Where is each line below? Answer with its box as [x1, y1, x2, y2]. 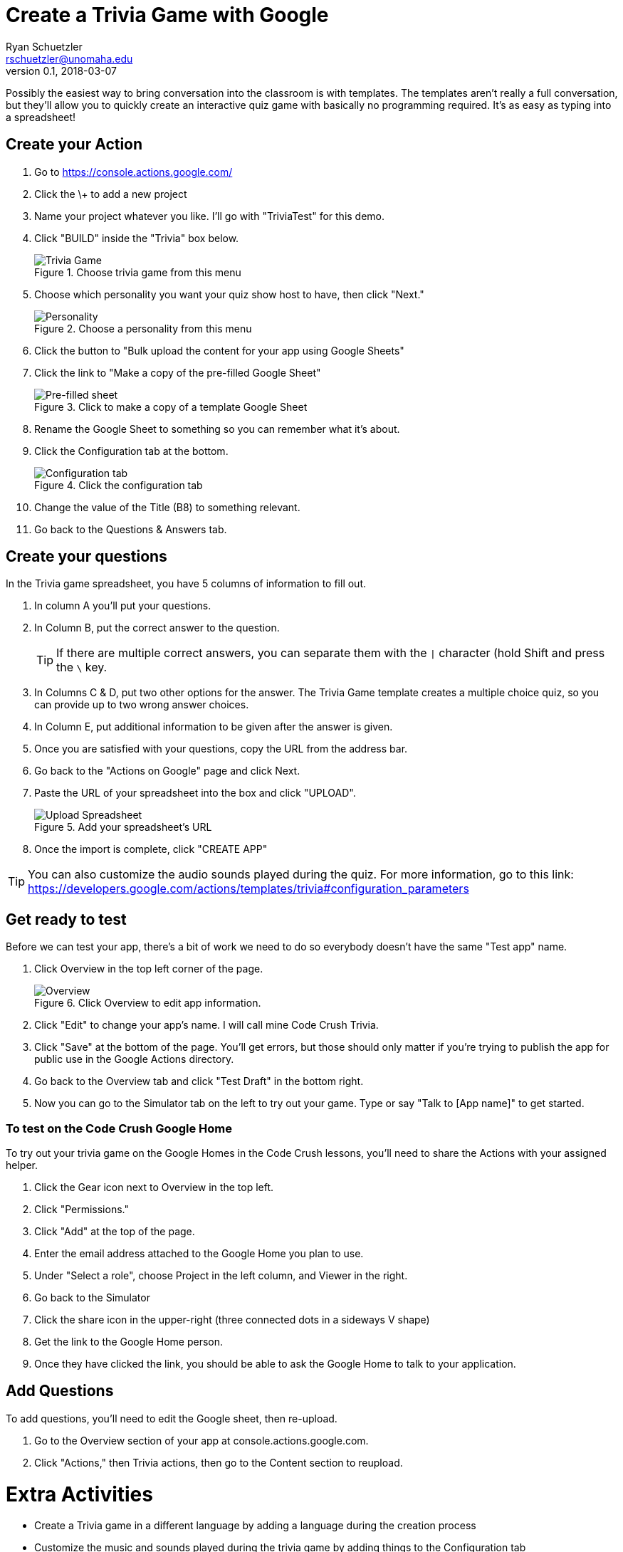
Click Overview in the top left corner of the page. [34, 963, 263, 975]
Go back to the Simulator [34, 1291, 150, 1304]
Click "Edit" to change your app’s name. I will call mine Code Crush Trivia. [34, 1019, 379, 1032]
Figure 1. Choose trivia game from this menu [34, 266, 241, 278]
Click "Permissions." [34, 1203, 129, 1216]
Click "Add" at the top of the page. [34, 1225, 195, 1238]
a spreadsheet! [6, 110, 76, 123]
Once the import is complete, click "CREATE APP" [34, 843, 268, 856]
